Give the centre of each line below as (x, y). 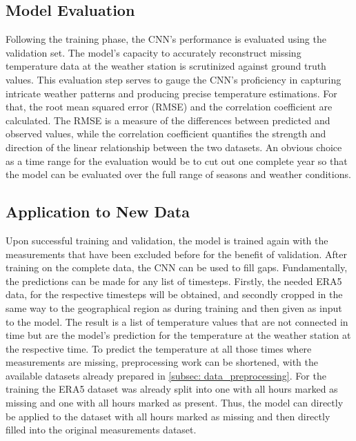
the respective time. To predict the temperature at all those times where (159, 348)
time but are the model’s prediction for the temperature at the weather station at (178, 335)
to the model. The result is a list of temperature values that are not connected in (177, 321)
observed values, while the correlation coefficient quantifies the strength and (166, 134)
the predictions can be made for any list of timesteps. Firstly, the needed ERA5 (174, 281)
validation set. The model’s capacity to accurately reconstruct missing (154, 52)
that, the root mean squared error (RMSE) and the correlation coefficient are (169, 107)
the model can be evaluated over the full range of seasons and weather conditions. (178, 174)
